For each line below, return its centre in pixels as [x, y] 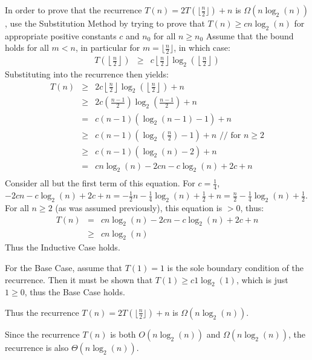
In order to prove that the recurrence [73, 10]
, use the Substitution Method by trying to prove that [105, 23]
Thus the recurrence [42, 312]
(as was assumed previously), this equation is [139, 208]
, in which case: [202, 47]
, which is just [262, 279]
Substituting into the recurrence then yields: [87, 74]
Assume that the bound [250, 35]
